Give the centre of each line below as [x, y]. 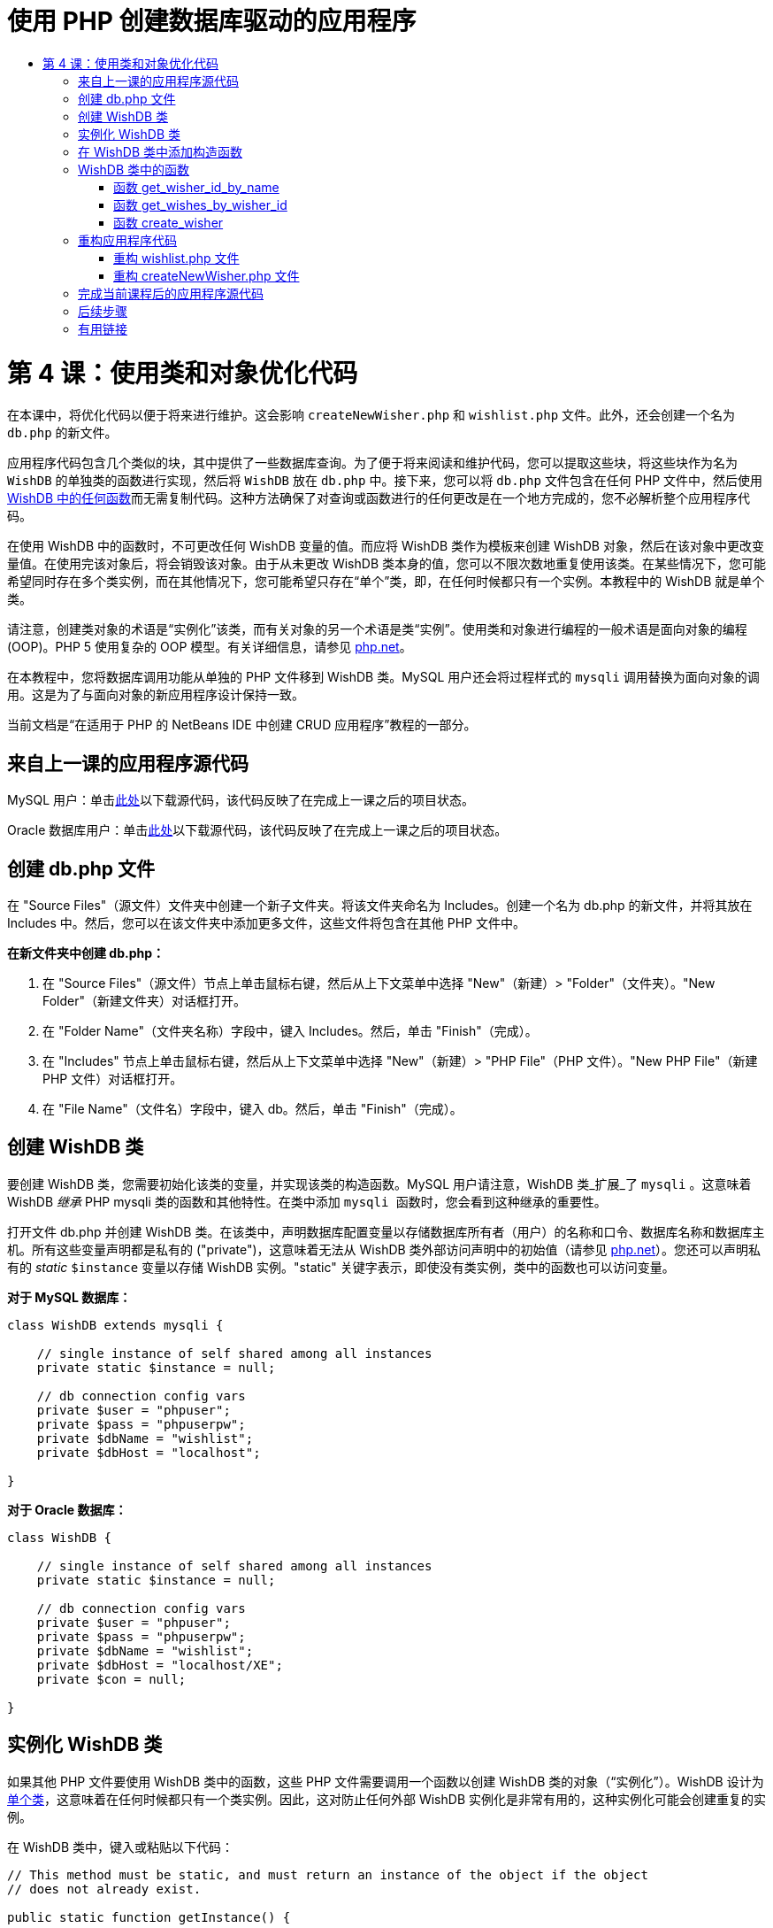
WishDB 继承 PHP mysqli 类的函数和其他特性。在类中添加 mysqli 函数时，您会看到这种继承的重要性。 [307, 1201]
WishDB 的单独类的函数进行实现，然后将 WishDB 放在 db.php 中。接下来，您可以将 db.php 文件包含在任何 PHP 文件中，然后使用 [385, 481]
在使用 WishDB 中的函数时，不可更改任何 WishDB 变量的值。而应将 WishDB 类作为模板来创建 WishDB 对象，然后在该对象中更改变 [386, 546]
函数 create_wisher [168, 222]
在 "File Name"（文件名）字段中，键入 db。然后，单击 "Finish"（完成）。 [253, 1108]
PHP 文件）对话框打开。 [113, 1078]
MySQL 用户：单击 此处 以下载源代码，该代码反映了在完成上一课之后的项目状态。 [241, 800]
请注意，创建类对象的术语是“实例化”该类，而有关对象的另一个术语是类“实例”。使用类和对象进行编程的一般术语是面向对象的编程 [377, 629]
